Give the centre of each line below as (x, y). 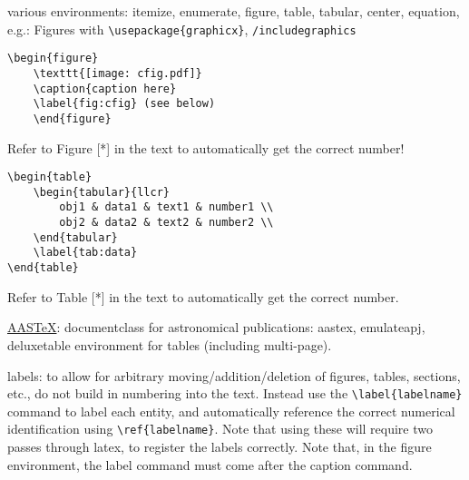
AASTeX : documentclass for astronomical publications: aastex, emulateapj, (216, 327)
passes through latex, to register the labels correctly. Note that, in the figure (220, 446)
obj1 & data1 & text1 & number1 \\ (166, 207)
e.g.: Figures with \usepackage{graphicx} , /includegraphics (182, 29)
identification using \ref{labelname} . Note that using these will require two (220, 429)
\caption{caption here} (105, 88)
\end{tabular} (75, 237)
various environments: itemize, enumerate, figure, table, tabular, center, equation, (234, 11)
